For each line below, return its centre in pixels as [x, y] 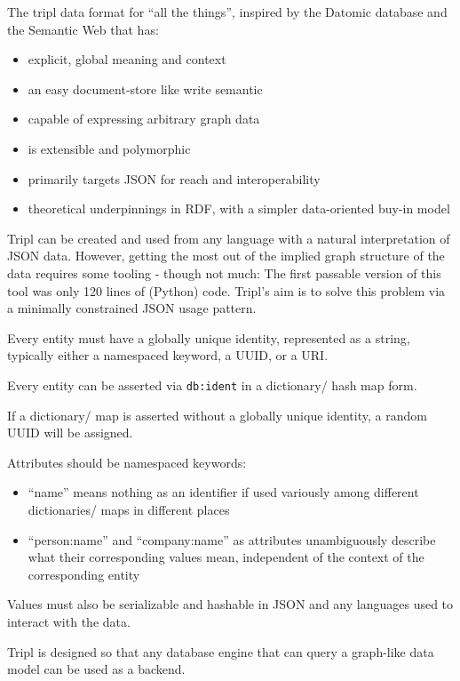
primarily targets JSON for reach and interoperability [174, 178]
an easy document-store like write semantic [145, 88]
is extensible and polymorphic [109, 148]
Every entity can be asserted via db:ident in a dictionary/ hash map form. [212, 385]
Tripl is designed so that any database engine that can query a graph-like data [221, 651]
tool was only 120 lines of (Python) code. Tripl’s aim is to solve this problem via [226, 290]
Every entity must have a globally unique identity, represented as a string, [209, 337]
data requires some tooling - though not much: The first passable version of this [224, 272]
